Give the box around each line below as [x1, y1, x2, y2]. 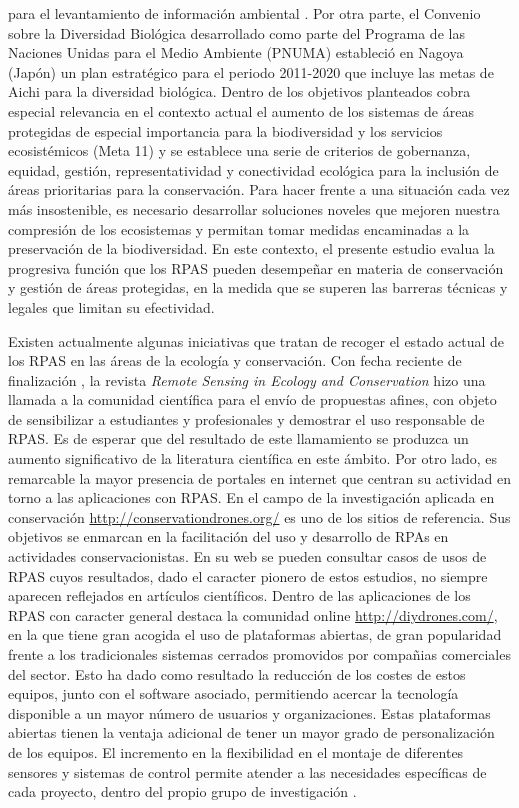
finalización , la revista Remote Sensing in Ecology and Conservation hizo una [8, 369, 486, 390]
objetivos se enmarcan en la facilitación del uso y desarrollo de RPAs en [8, 526, 449, 547]
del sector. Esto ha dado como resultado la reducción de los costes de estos [8, 663, 466, 684]
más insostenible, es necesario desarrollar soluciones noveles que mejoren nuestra [8, 198, 500, 219]
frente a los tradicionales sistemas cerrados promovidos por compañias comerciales [8, 644, 511, 664]
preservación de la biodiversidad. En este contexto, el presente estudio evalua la [8, 238, 495, 259]
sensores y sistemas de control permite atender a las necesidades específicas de [8, 761, 487, 782]
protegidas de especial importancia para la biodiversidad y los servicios [8, 120, 443, 141]
